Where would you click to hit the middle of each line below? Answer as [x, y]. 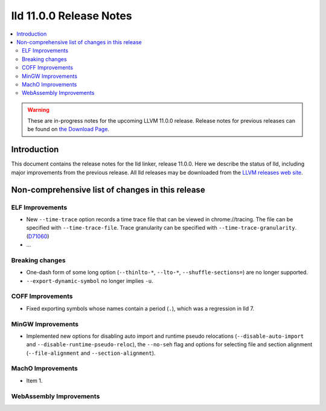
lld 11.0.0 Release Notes [72, 16]
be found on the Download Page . [69, 129]
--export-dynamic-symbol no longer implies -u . [90, 280]
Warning [38, 109]
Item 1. [34, 380]
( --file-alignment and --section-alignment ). [91, 353]
